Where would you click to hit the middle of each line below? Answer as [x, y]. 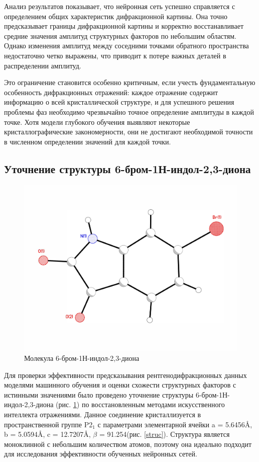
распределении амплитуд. [43, 65]
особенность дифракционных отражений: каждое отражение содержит [111, 92]
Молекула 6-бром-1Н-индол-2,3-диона [82, 358]
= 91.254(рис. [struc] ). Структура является [164, 434]
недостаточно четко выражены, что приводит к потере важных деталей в [115, 55]
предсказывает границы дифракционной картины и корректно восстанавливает [124, 26]
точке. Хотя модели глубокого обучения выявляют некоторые [97, 122]
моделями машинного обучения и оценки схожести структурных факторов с [120, 385]
